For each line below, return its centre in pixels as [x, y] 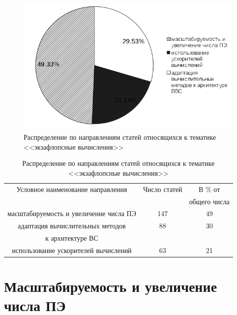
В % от [209, 189]
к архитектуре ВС [72, 238]
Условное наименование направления [72, 189]
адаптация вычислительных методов [72, 226]
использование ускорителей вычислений [72, 250]
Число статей [163, 189]
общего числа [209, 201]
